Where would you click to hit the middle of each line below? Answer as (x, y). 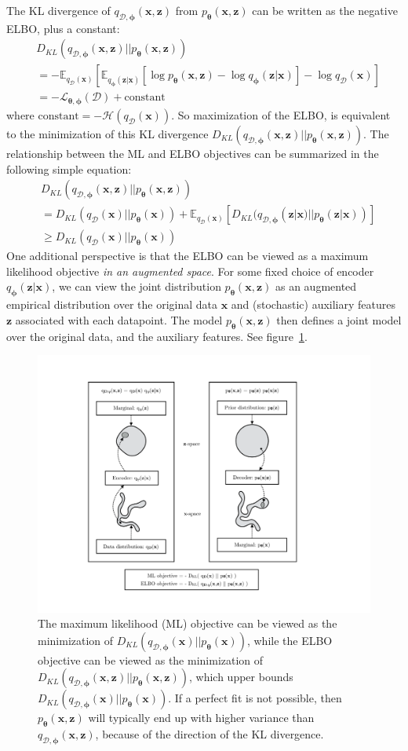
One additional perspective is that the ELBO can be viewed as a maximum (188, 256)
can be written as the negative (325, 10)
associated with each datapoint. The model (119, 319)
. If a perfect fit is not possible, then (255, 698)
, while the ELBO (290, 640)
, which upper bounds (241, 677)
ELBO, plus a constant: (63, 28)
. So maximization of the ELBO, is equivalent (281, 114)
